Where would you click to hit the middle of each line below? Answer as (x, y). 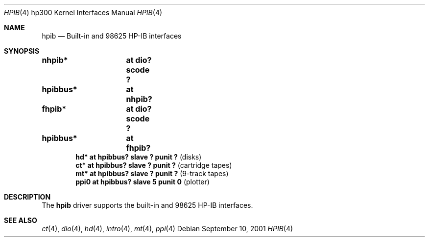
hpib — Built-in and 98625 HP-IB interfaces (112, 36)
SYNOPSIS (22, 51)
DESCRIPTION (27, 197)
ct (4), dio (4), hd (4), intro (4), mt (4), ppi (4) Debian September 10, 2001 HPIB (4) (167, 229)
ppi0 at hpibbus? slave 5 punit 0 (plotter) (143, 182)
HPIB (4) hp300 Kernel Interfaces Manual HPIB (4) (83, 12)
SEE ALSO (21, 220)
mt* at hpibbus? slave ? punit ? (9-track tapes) (152, 173)
